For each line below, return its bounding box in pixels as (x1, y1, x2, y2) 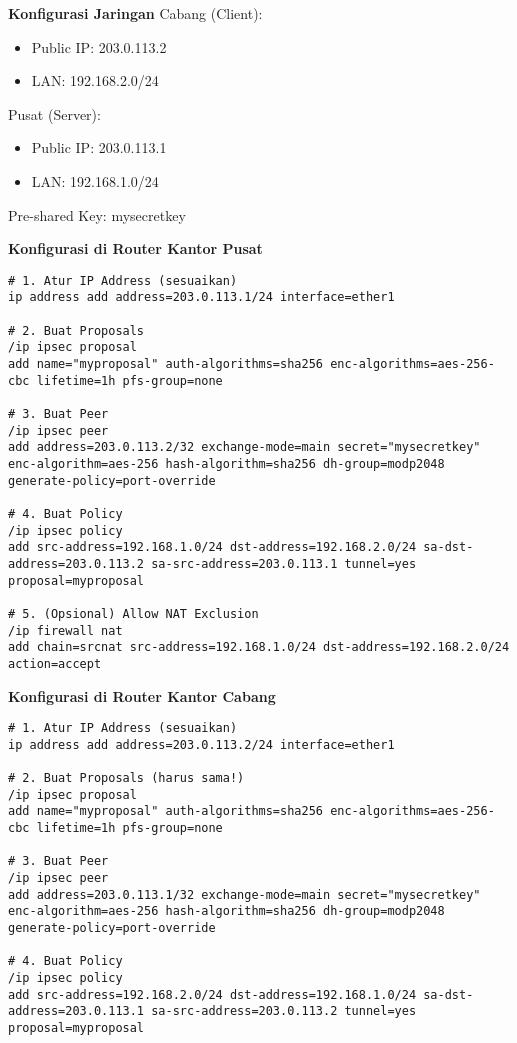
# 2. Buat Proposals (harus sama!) (8, 771, 245, 786)
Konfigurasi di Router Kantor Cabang (8, 685, 276, 706)
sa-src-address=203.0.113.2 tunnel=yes (151, 1004, 417, 1019)
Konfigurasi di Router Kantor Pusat (8, 238, 263, 259)
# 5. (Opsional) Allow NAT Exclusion (8, 606, 259, 621)
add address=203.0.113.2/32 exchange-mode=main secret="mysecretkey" (8, 440, 481, 455)
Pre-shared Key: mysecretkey (8, 204, 186, 225)
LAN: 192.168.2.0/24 (31, 70, 159, 91)
